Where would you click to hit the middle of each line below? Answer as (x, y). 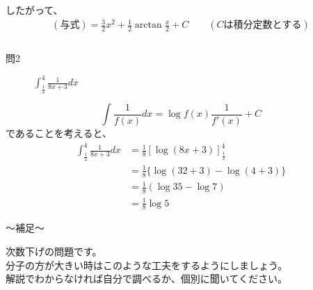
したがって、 (34, 10)
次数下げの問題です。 (54, 251)
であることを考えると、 (59, 133)
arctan (148, 25)
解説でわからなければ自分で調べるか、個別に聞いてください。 (146, 279)
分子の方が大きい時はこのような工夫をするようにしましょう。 (147, 265)
